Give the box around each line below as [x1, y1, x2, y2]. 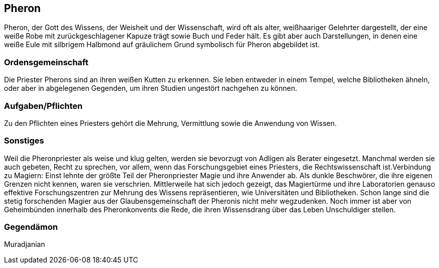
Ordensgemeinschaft [4, 57, 88, 67]
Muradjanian [4, 240, 45, 249]
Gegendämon [4, 222, 58, 232]
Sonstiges [4, 136, 44, 146]
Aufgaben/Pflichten [4, 100, 83, 111]
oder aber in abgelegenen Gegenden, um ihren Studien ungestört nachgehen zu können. [4, 84, 298, 93]
